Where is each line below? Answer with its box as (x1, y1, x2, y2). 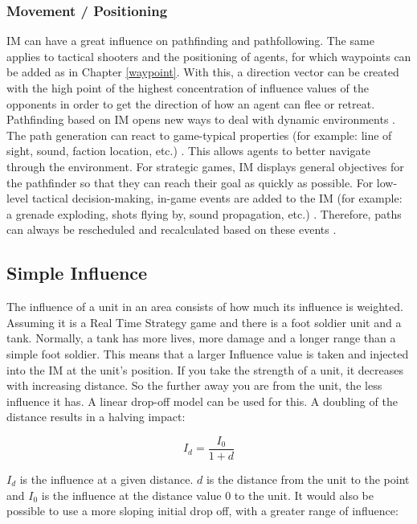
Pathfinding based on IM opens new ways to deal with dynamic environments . (6, 111, 395, 128)
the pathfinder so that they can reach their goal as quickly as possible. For (6, 174, 374, 190)
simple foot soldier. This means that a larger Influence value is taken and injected (6, 345, 409, 362)
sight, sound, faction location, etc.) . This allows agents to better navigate (6, 142, 371, 159)
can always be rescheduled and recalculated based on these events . (6, 221, 337, 238)
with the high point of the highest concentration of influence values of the (6, 80, 369, 96)
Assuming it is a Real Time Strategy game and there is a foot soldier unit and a (6, 313, 402, 330)
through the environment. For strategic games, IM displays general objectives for (6, 158, 404, 174)
